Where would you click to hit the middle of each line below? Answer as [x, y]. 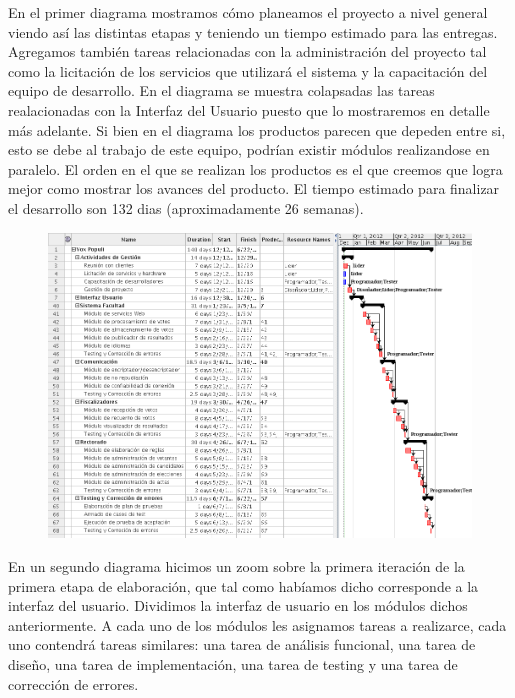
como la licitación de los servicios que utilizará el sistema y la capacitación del [248, 70]
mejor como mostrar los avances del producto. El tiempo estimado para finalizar [254, 188]
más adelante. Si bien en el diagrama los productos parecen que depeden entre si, [257, 129]
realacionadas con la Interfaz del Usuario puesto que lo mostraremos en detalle [249, 109]
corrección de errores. [73, 683]
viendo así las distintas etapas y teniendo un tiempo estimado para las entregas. [253, 31]
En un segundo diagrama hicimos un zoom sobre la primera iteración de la [236, 565]
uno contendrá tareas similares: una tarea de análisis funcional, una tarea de [242, 644]
